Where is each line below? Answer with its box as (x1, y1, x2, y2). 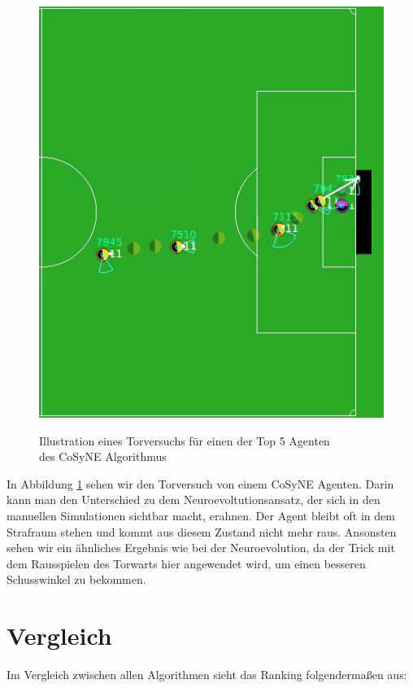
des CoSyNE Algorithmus (39, 448, 167, 465)
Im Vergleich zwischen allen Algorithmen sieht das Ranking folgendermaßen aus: (7, 666, 407, 683)
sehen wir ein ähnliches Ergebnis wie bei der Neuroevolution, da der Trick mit (7, 539, 395, 556)
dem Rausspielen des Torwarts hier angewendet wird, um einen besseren (7, 554, 366, 572)
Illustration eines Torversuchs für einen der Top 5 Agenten (39, 432, 330, 449)
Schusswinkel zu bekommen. (7, 571, 146, 588)
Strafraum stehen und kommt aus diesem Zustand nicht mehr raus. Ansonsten (7, 523, 397, 540)
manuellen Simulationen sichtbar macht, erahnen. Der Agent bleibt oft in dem (7, 506, 395, 524)
